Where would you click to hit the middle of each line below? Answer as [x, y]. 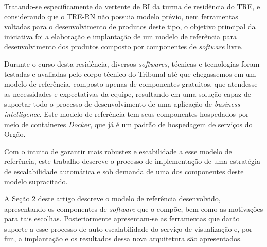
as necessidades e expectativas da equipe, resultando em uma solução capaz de [128, 94]
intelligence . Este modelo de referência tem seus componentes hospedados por [127, 114]
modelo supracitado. [36, 181]
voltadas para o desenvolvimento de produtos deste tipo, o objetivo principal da [130, 26]
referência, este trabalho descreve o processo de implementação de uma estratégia [132, 161]
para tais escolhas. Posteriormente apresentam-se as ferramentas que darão [122, 219]
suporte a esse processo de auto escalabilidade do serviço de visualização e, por [128, 228]
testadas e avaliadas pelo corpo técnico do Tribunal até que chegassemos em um [130, 74]
